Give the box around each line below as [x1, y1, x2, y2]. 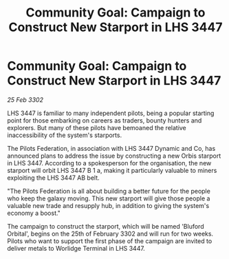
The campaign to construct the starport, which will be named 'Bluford [7, 222, 204, 230]
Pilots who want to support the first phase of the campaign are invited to [7, 236, 212, 245]
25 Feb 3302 [7, 95, 43, 104]
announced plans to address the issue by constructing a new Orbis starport [7, 152, 221, 160]
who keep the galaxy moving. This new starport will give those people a [7, 194, 210, 203]
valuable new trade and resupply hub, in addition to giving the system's [7, 201, 210, 209]
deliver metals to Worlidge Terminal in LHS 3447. [7, 244, 146, 252]
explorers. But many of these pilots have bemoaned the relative [7, 123, 187, 132]
